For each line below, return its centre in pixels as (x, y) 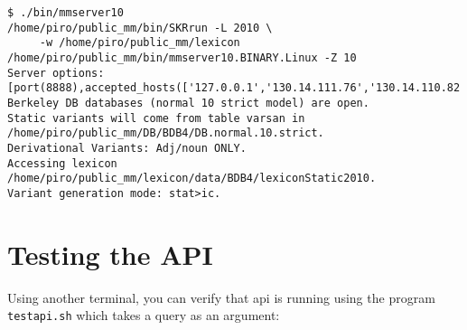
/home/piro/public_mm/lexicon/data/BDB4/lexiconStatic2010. (192, 179)
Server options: (56, 73)
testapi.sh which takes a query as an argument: (144, 315)
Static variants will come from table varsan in (156, 118)
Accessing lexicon (62, 163)
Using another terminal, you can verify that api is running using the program (221, 297)
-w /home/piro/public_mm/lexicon (140, 43)
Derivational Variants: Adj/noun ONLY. (127, 148)
